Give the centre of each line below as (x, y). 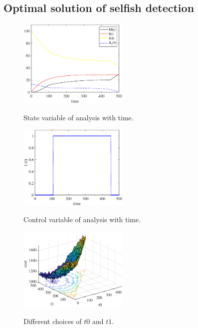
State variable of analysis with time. (79, 117)
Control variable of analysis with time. (82, 219)
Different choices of (53, 321)
